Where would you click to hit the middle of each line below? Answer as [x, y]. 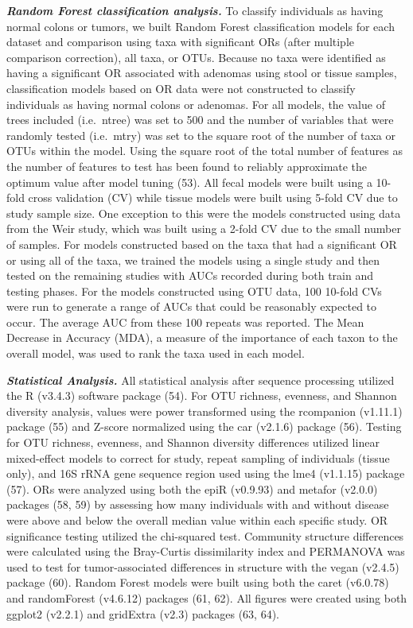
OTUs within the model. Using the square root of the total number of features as [205, 151]
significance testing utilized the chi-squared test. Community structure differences [205, 535]
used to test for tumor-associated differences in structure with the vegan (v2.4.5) [203, 566]
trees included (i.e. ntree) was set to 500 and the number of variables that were [200, 120]
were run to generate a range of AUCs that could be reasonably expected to [192, 306]
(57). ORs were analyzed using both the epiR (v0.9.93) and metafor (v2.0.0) [192, 488]
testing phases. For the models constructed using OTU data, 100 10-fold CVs [194, 291]
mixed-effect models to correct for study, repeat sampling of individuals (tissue [198, 457]
